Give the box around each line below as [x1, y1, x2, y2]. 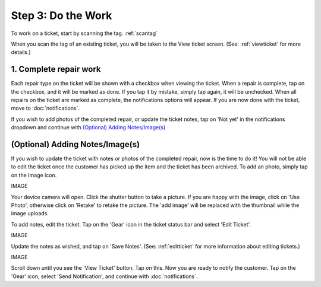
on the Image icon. [11, 171, 57, 178]
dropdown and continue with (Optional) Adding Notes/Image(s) [11, 124, 166, 131]
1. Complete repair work [11, 64, 101, 74]
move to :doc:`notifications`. [11, 104, 80, 112]
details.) [11, 49, 31, 56]
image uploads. [11, 210, 49, 217]
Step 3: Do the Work [11, 9, 112, 22]
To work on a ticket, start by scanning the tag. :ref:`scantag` [11, 30, 158, 37]
